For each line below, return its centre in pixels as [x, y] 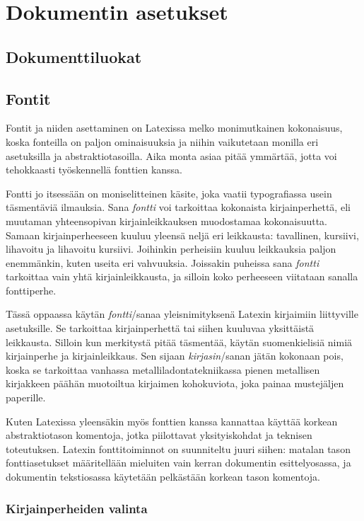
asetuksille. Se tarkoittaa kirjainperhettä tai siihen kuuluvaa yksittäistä [160, 328]
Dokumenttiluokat [74, 56]
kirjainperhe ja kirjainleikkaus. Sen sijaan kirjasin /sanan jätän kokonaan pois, [175, 356]
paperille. [26, 397]
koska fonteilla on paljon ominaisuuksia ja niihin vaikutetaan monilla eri [162, 141]
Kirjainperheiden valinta [77, 508]
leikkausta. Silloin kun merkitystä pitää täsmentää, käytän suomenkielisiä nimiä [179, 342]
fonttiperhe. [31, 290]
